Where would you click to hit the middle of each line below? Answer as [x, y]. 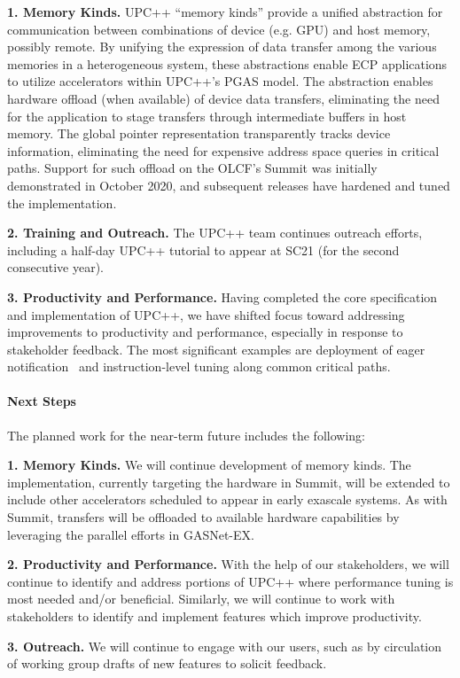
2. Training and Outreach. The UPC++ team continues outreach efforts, [215, 233]
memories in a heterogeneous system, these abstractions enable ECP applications [227, 63]
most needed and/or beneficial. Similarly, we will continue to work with [201, 599]
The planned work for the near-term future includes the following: [186, 435]
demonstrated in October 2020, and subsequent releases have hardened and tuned [229, 185]
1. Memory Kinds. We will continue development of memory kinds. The [209, 465]
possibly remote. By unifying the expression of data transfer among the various [222, 47]
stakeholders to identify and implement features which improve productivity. [214, 616]
